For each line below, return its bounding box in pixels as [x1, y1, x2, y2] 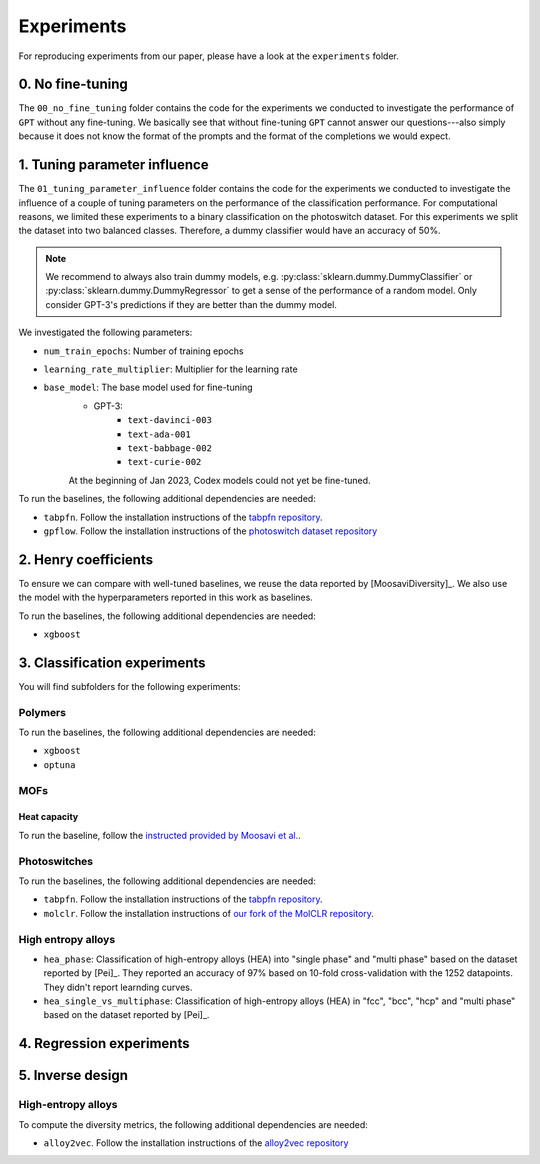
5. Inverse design [18, 1067, 129, 1084]
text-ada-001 [127, 428, 192, 440]
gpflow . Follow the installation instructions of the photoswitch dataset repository [43, 525, 378, 537]
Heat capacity [18, 811, 79, 823]
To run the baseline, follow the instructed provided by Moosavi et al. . [18, 829, 302, 841]
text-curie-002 [127, 456, 202, 468]
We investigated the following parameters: [18, 326, 193, 339]
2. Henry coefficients [18, 551, 154, 568]
